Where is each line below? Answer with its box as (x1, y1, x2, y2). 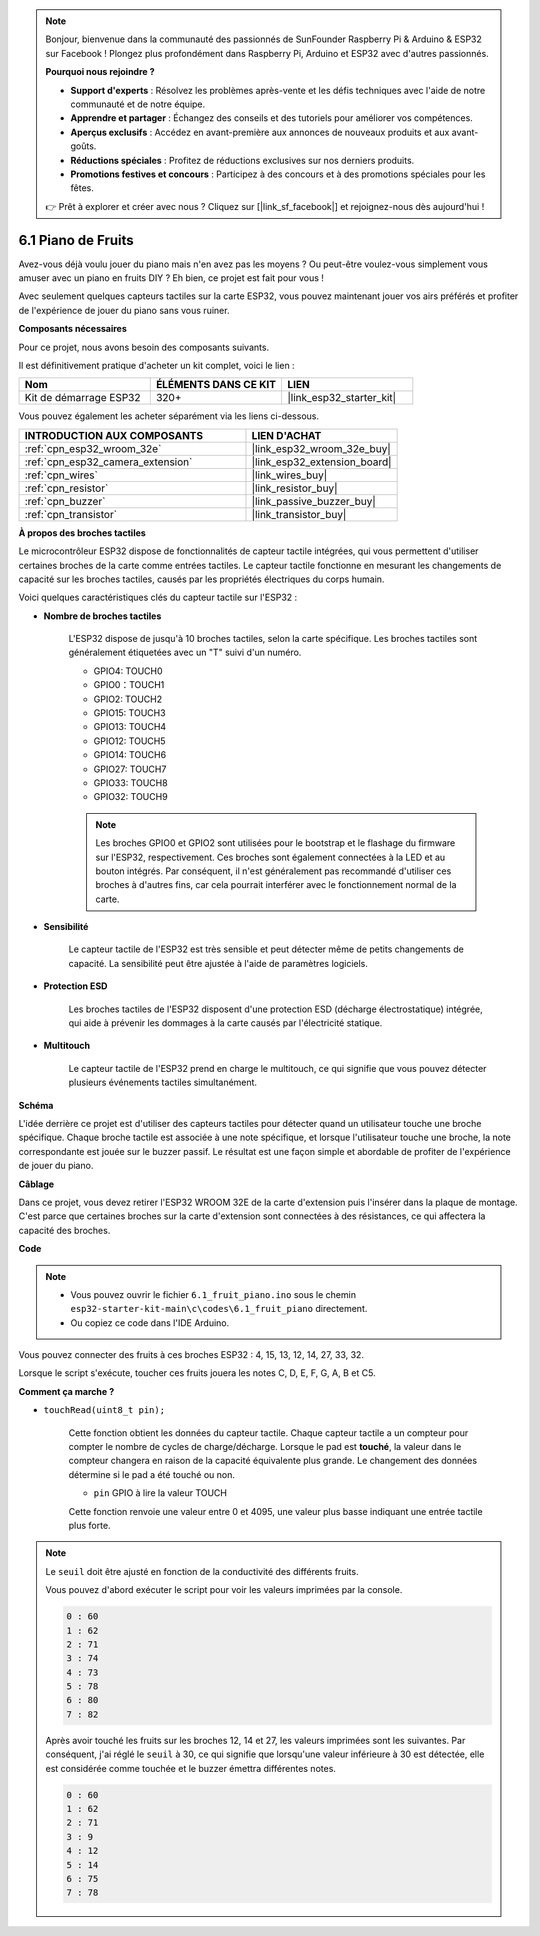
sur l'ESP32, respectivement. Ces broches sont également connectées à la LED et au (95, 851, 446, 863)
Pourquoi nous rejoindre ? (45, 66, 155, 78)
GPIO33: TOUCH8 (93, 776, 169, 789)
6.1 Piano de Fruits (18, 231, 134, 249)
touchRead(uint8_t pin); (43, 1405, 165, 1416)
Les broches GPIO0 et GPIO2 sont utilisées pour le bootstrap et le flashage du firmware (95, 837, 456, 849)
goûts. (70, 140, 97, 152)
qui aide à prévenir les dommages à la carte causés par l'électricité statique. (68, 1017, 383, 1029)
